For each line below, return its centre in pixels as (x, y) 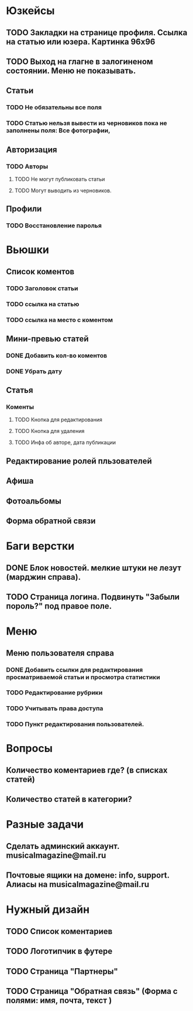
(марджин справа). (43, 577)
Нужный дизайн (48, 910)
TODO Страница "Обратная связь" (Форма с (92, 991)
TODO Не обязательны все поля (54, 108)
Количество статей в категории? (69, 799)
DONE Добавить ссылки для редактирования (75, 670)
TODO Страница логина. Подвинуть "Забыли (93, 597)
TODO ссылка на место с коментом (59, 320)
